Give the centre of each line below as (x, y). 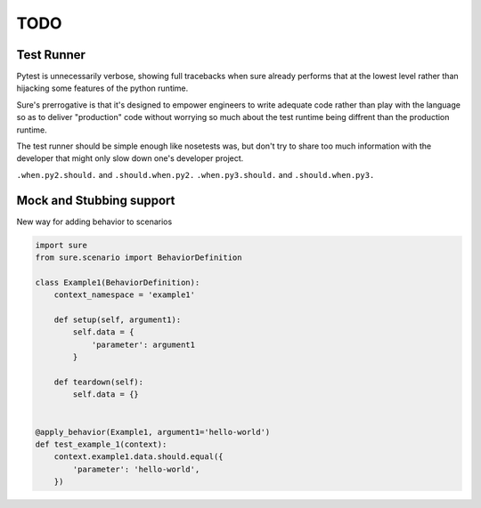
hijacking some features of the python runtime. (102, 88)
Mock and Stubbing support (96, 200)
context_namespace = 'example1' (125, 295)
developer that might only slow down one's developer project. (130, 158)
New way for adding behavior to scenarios (94, 222)
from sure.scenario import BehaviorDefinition (139, 258)
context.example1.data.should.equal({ (139, 457)
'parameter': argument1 (143, 344)
